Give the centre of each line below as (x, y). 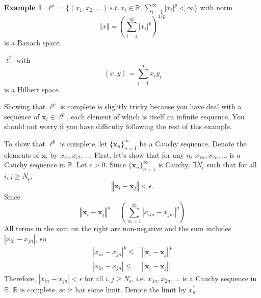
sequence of (22, 116)
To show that (25, 143)
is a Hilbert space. (32, 89)
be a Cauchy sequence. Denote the (193, 143)
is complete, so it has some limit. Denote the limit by (103, 289)
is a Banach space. (33, 43)
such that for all (232, 165)
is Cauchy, (174, 165)
